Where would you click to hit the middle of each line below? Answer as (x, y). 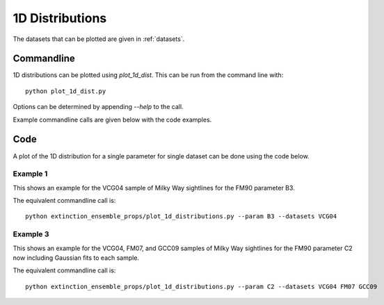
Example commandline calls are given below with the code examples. (112, 119)
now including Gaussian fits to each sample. (76, 258)
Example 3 (31, 234)
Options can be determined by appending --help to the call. (98, 107)
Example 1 (30, 174)
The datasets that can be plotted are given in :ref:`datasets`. (99, 39)
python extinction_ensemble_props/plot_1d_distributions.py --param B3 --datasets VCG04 (181, 216)
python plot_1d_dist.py (66, 91)
